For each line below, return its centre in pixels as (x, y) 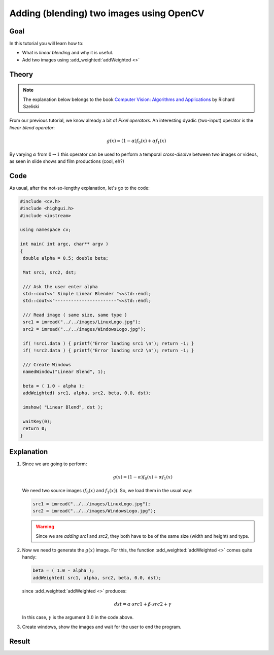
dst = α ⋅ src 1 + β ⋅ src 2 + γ (143, 604)
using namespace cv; (45, 230)
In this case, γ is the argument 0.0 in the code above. (78, 617)
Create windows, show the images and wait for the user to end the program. (102, 627)
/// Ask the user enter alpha (61, 286)
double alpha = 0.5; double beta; (66, 258)
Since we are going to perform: (55, 464)
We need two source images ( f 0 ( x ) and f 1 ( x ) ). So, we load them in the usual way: (107, 491)
